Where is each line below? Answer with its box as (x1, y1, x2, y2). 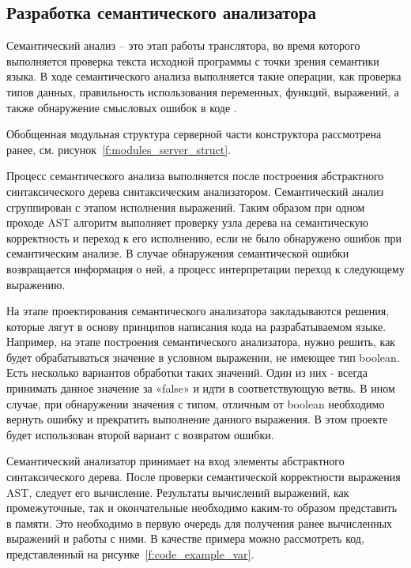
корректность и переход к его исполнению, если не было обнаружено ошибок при (6, 229, 402, 246)
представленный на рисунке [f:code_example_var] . (6, 546, 255, 562)
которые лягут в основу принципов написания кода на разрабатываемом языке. (6, 318, 386, 334)
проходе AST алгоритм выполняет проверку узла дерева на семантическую (6, 214, 369, 231)
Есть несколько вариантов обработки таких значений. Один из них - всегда (6, 364, 368, 381)
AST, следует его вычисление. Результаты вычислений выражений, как (6, 483, 349, 500)
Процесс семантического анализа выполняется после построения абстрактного (6, 167, 384, 184)
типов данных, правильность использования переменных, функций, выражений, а (6, 83, 399, 100)
